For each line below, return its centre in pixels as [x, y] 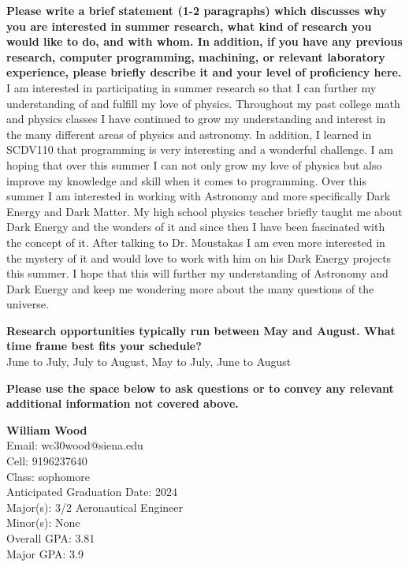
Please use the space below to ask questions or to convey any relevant [200, 388]
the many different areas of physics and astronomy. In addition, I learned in [189, 134]
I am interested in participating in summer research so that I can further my [191, 87]
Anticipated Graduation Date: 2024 [92, 492]
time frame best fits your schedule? [104, 346]
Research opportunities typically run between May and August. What [201, 330]
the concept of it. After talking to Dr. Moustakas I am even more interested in [196, 242]
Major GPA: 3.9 [45, 553]
